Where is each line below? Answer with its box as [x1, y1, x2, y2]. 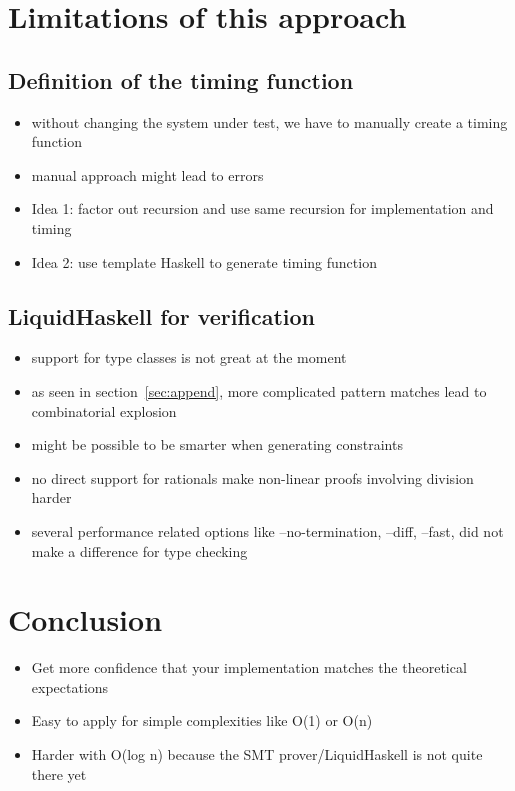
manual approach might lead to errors [31, 164, 264, 185]
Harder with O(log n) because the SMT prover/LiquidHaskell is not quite [31, 744, 483, 764]
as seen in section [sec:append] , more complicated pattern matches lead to [31, 380, 487, 401]
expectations [31, 676, 109, 697]
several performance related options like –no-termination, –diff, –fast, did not [31, 520, 504, 541]
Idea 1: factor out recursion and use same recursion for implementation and [31, 198, 494, 219]
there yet [31, 763, 87, 784]
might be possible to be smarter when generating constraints [31, 434, 403, 455]
